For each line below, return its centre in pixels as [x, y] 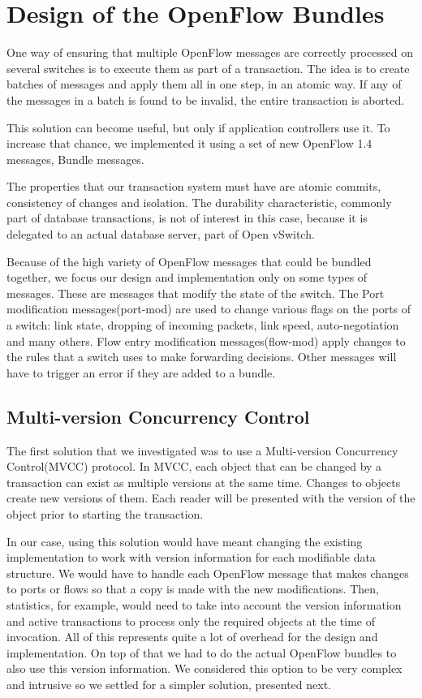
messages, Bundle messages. [75, 159]
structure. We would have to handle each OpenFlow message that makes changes [208, 573]
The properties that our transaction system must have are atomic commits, [194, 186]
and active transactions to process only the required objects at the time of [191, 620]
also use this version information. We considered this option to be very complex [205, 668]
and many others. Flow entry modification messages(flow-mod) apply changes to [206, 340]
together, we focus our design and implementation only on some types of [187, 277]
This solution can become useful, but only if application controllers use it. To [198, 127]
